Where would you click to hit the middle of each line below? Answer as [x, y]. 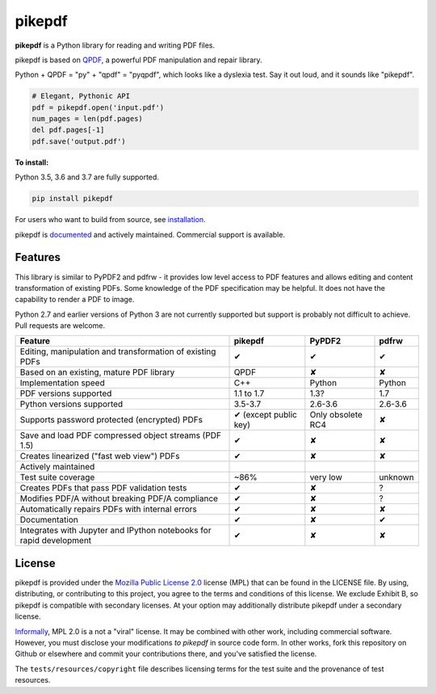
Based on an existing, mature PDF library [97, 372]
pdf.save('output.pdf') [79, 141]
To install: [32, 162]
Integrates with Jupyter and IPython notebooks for [115, 531]
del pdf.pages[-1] [68, 130]
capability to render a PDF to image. [75, 300]
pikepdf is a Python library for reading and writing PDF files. [115, 45]
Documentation [49, 519]
